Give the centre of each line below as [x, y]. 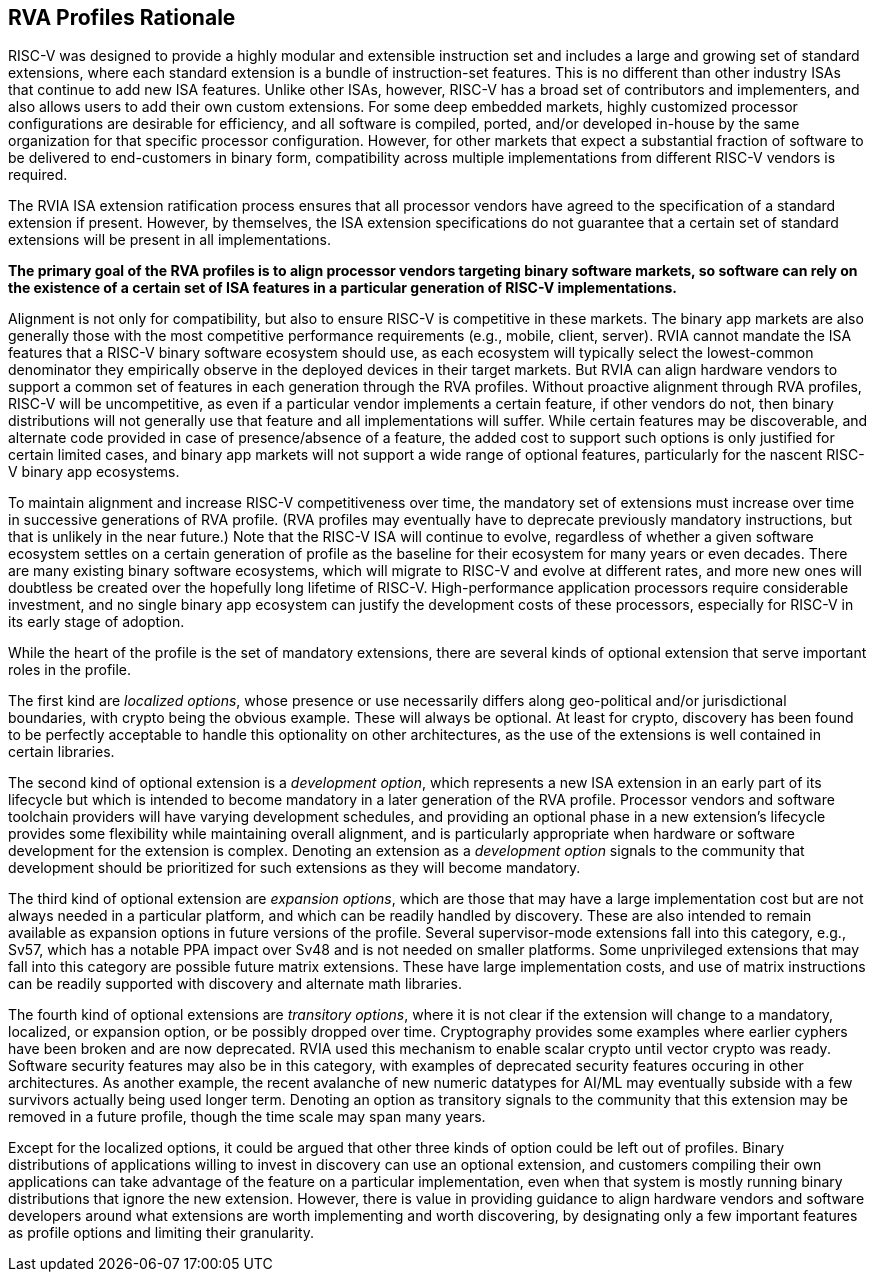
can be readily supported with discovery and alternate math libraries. [235, 984]
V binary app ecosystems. [94, 472]
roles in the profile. [70, 670]
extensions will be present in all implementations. [169, 240]
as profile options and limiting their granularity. [161, 1233]
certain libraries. [61, 752]
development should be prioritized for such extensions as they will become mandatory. [294, 868]
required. [38, 175]
